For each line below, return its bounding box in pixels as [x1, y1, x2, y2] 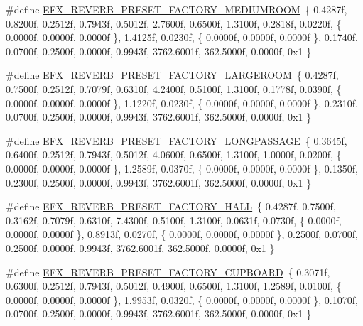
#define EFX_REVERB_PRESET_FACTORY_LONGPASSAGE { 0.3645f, [6, 133, 347, 148]
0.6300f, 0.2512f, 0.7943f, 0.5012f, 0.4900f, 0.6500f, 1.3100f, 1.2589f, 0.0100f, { [6, 278, 342, 293]
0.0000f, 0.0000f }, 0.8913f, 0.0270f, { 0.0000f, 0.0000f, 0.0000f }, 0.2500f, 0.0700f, [6, 227, 358, 241]
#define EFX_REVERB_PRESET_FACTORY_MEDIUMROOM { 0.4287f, [6, 2, 347, 16]
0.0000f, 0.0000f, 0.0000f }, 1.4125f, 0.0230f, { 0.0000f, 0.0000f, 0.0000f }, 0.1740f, [6, 30, 358, 45]
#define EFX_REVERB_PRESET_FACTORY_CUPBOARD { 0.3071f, [6, 264, 330, 279]
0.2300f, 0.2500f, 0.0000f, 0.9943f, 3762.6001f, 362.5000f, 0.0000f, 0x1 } [6, 175, 312, 190]
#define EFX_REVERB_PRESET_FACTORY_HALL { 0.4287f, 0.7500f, [6, 199, 336, 214]
